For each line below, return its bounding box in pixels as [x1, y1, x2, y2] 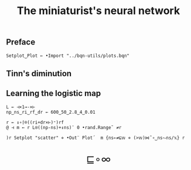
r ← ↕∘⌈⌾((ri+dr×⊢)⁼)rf [6, 119, 64, 125]
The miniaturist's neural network [16, 4, 180, 18]
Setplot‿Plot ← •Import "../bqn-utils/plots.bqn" [6, 53, 130, 59]
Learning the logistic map [6, 89, 101, 98]
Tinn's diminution [6, 69, 72, 79]
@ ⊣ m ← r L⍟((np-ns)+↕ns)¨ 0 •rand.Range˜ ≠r [6, 124, 122, 130]
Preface [6, 37, 36, 47]
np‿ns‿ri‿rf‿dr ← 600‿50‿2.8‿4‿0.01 [6, 109, 95, 115]
